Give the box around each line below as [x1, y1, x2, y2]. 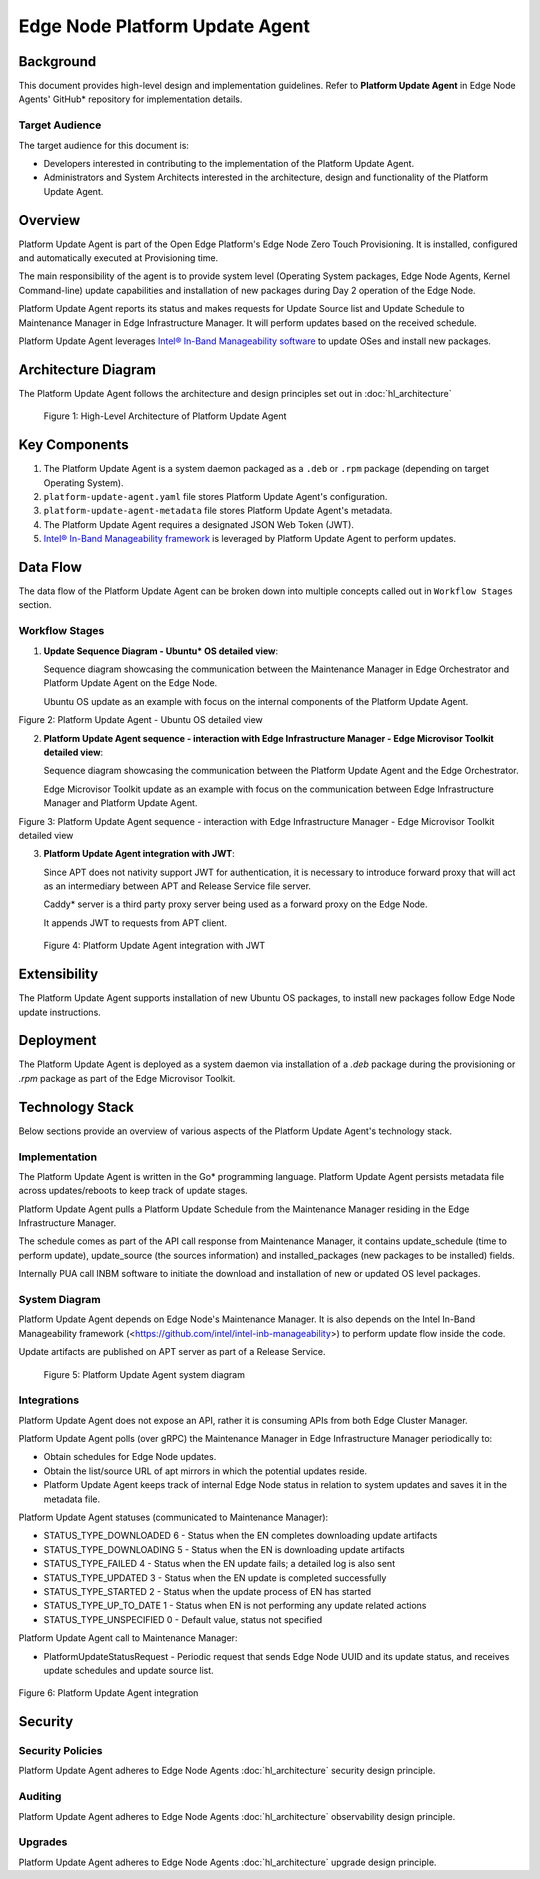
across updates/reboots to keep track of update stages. [18, 1185, 249, 1197]
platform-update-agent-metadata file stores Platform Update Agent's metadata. [43, 505, 393, 517]
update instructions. [18, 1006, 102, 1018]
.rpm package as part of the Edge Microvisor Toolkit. [18, 1072, 236, 1084]
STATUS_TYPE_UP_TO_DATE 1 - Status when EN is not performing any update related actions [43, 1600, 427, 1612]
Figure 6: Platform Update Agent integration [18, 1687, 199, 1699]
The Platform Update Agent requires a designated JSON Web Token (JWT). [43, 518, 355, 530]
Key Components [18, 436, 129, 454]
